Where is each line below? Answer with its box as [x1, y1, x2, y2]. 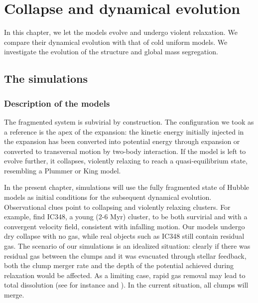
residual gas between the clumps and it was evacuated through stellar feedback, [4, 250, 247, 261]
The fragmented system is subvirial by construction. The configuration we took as [4, 116, 254, 127]
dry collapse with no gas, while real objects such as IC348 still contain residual [4, 231, 245, 241]
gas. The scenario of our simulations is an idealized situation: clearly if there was [4, 241, 251, 251]
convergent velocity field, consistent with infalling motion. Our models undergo [4, 221, 245, 231]
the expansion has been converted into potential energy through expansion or [4, 136, 240, 147]
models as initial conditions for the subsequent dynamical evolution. [4, 192, 212, 202]
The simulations [4, 71, 88, 86]
